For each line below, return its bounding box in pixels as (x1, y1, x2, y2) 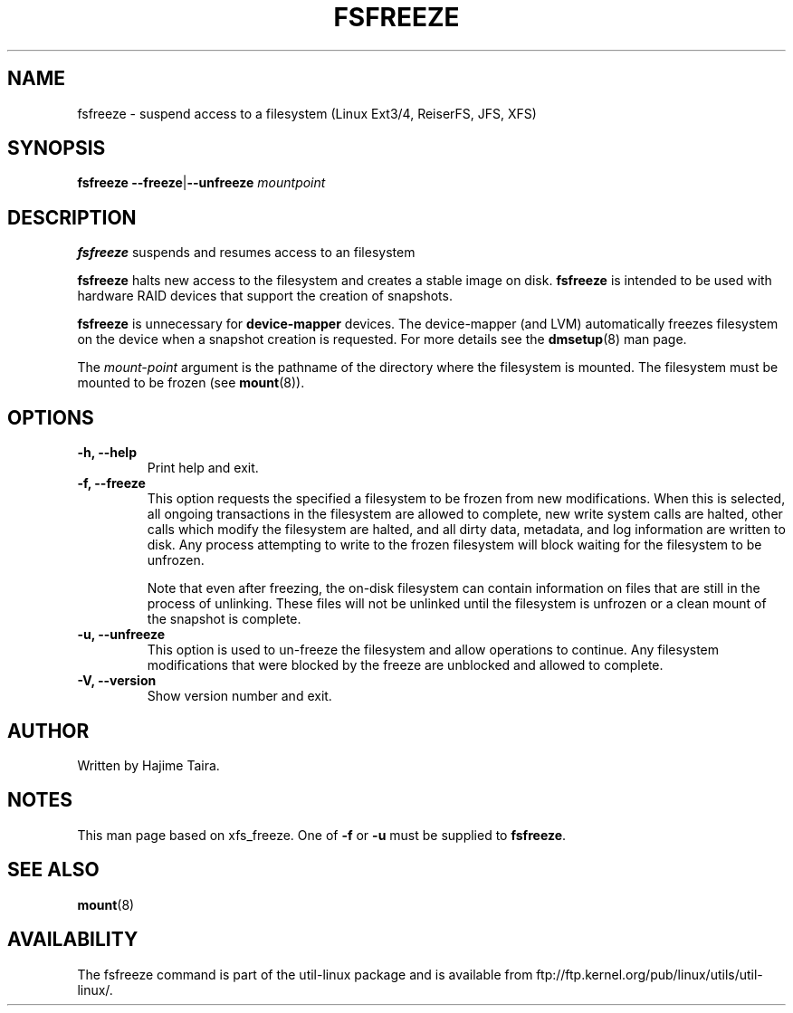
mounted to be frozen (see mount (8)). (77, 375, 305, 391)
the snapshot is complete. (147, 611, 301, 627)
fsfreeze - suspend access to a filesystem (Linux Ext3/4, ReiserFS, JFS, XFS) (77, 105, 537, 121)
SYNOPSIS (7, 137, 106, 160)
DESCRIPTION (7, 205, 137, 229)
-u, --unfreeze (77, 626, 166, 643)
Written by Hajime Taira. (77, 757, 220, 773)
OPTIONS (7, 406, 94, 429)
